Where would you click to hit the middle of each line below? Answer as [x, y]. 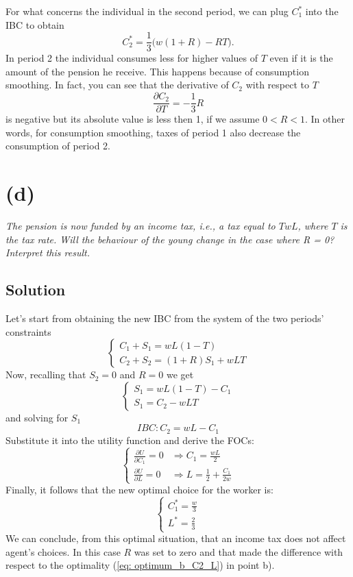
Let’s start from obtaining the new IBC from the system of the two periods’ [165, 318]
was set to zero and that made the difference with [239, 551]
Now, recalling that [46, 375]
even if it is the [301, 58]
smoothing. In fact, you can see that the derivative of [117, 85]
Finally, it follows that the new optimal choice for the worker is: [139, 490]
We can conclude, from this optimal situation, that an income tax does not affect [176, 538]
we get [180, 375]
